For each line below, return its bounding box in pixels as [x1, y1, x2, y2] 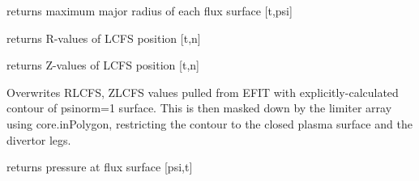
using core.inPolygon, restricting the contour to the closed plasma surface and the [6, 115, 413, 132]
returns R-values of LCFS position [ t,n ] [6, 29, 201, 46]
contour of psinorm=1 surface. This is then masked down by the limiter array [6, 99, 392, 116]
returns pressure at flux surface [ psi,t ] [6, 158, 193, 175]
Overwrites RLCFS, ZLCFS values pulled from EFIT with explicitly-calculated [6, 83, 399, 100]
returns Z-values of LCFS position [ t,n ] [6, 57, 199, 74]
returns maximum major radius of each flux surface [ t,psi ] [6, 2, 293, 19]
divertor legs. [6, 131, 71, 148]
